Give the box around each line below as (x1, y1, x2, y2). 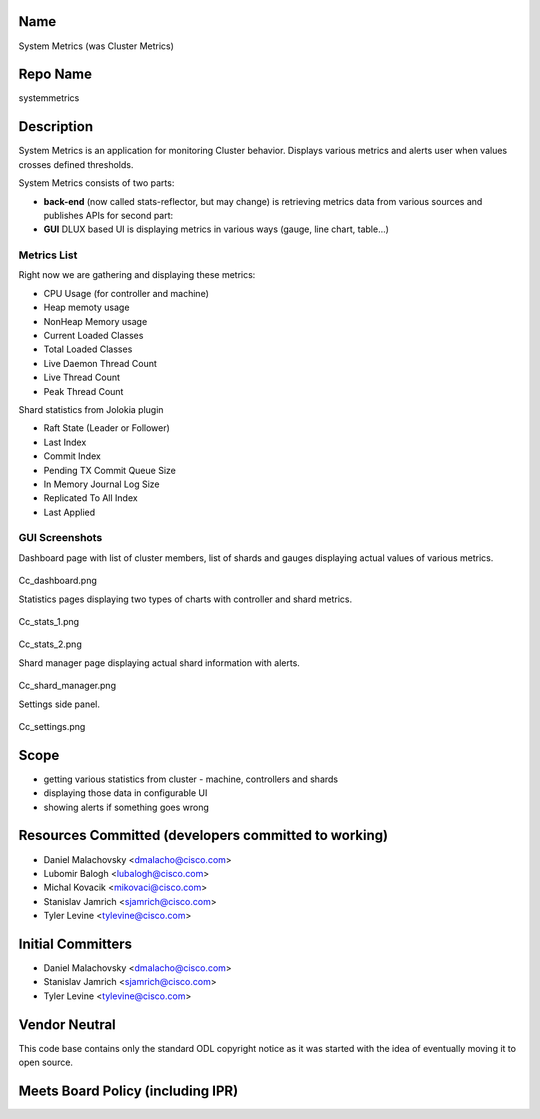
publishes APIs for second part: (43, 209, 174, 221)
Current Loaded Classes (43, 329, 144, 341)
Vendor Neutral (18, 1016, 117, 1033)
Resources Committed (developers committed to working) (18, 827, 389, 844)
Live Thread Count (43, 371, 120, 384)
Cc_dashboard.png (18, 575, 97, 587)
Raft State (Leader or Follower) (43, 422, 170, 434)
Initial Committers (18, 935, 133, 952)
